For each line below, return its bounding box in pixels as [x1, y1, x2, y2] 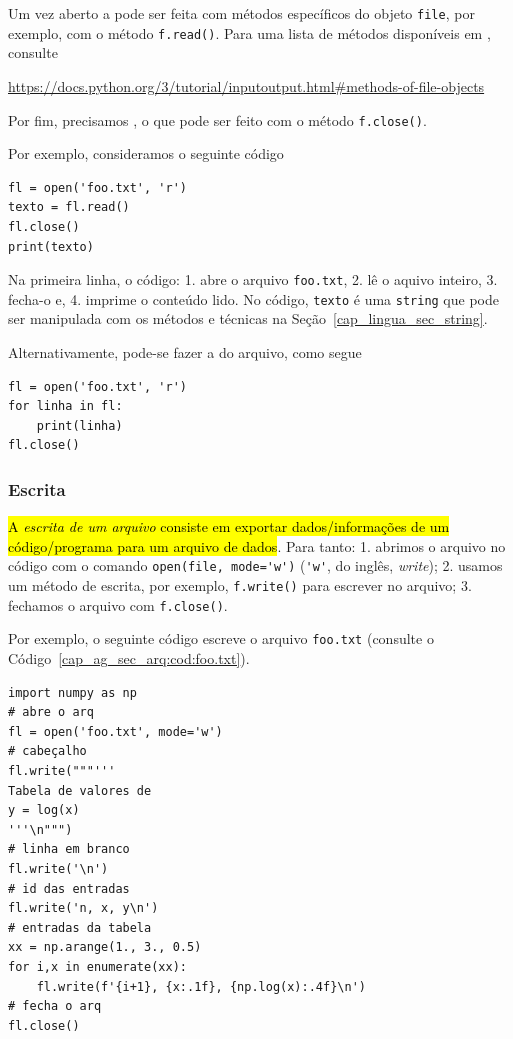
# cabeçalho [8, 744, 87, 759]
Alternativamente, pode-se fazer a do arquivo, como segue [8, 342, 362, 363]
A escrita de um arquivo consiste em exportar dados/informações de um [8, 516, 450, 537]
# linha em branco [8, 842, 130, 857]
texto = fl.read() [8, 200, 130, 215]
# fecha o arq [8, 999, 102, 1014]
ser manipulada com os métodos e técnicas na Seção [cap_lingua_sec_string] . [8, 308, 488, 329]
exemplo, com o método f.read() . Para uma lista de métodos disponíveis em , [8, 22, 491, 43]
